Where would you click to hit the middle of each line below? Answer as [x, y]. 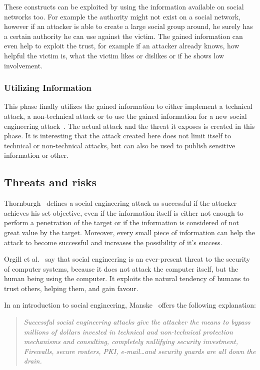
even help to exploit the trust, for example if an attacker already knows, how [122, 46]
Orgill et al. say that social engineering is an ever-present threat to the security [127, 259]
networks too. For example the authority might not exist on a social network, [122, 16]
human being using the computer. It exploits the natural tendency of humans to [127, 278]
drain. [33, 361]
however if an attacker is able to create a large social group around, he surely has [128, 26]
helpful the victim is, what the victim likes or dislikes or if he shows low [114, 55]
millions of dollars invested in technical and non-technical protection [128, 331]
